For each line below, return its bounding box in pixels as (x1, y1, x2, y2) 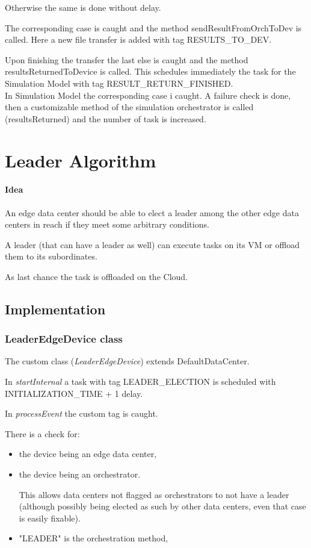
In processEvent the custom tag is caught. (5, 407, 158, 420)
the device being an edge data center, (19, 447, 157, 460)
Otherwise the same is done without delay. (5, 1, 161, 13)
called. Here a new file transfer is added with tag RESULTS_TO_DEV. (5, 33, 272, 46)
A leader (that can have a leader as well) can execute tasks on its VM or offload (5, 238, 300, 251)
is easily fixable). (19, 511, 81, 524)
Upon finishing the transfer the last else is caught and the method (5, 53, 248, 66)
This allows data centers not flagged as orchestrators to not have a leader (19, 488, 289, 500)
